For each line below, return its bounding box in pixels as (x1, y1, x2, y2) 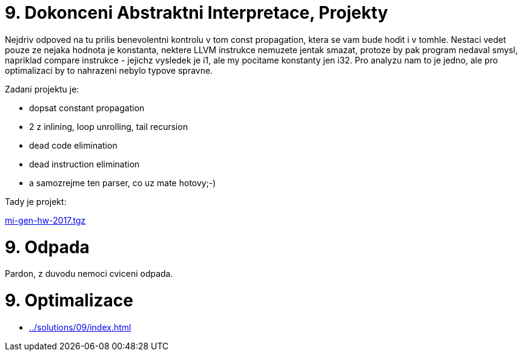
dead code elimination (29, 140, 117, 150)
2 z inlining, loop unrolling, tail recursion (29, 121, 188, 132)
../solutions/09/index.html (29, 322, 131, 332)
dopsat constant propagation (29, 102, 145, 113)
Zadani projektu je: (5, 83, 79, 94)
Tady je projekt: (5, 196, 67, 207)
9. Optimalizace (5, 290, 133, 311)
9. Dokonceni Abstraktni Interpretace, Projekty (5, 2, 388, 23)
